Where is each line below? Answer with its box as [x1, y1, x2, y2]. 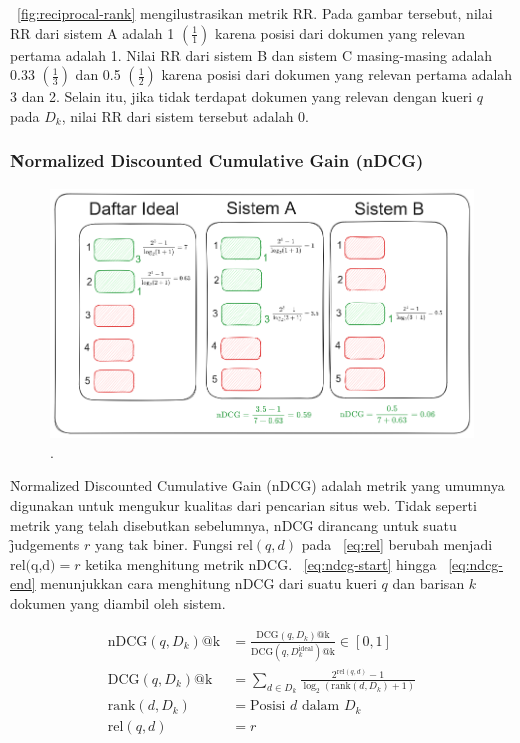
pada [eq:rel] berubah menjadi [301, 534, 493, 555]
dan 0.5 [75, 64, 121, 85]
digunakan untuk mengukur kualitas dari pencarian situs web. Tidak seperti [10, 494, 477, 515]
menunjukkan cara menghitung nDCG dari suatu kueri [40, 573, 377, 594]
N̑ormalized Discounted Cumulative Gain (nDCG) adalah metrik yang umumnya [10, 475, 505, 496]
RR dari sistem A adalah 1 [10, 22, 175, 43]
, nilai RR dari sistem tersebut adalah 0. [61, 105, 309, 126]
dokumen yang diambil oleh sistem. [10, 592, 226, 613]
